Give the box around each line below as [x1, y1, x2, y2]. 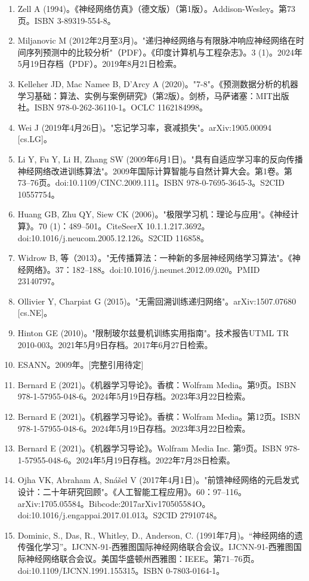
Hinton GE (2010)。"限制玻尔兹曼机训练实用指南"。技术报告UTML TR [17, 327, 289, 339]
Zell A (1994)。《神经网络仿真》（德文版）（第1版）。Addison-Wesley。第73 [17, 2, 296, 14]
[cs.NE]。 [17, 306, 52, 319]
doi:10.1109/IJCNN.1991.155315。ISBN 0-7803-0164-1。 [17, 564, 225, 576]
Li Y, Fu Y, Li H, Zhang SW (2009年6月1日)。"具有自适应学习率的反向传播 [17, 152, 303, 165]
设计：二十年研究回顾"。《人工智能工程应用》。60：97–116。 [17, 485, 247, 497]
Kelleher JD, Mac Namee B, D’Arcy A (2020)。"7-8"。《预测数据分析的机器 [17, 77, 298, 90]
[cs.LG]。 [17, 133, 52, 145]
